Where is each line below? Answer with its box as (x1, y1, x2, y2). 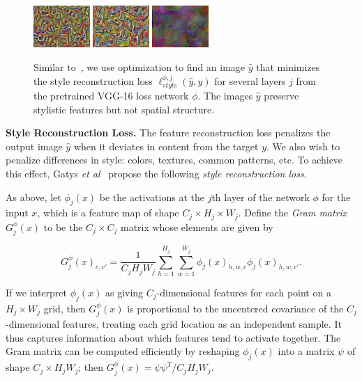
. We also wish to (266, 138, 340, 153)
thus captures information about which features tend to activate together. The (6, 330, 341, 344)
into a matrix (278, 344, 335, 358)
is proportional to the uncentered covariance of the (127, 301, 344, 315)
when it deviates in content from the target (73, 138, 259, 153)
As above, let (6, 189, 61, 204)
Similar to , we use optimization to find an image (33, 60, 246, 74)
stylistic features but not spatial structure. (33, 102, 215, 116)
